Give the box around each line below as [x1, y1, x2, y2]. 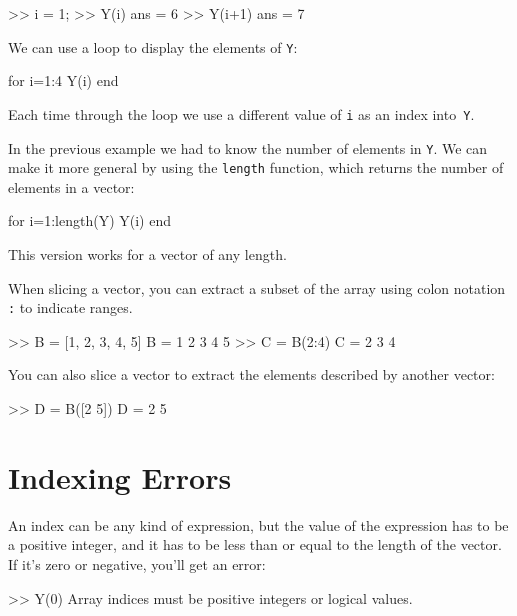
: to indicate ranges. [8, 297, 133, 318]
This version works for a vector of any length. [8, 244, 287, 264]
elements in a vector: [8, 176, 135, 197]
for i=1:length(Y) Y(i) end [8, 210, 172, 231]
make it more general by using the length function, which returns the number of [8, 157, 504, 178]
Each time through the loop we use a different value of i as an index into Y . [8, 103, 475, 124]
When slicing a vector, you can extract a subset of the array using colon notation [8, 277, 506, 298]
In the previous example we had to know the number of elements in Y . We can [8, 137, 488, 158]
